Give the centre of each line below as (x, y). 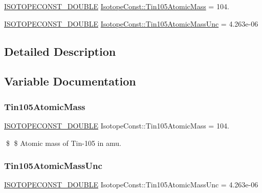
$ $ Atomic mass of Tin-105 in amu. (63, 143)
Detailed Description (60, 51)
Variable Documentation (70, 81)
